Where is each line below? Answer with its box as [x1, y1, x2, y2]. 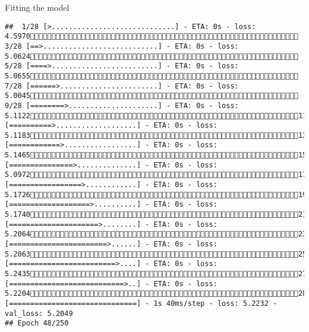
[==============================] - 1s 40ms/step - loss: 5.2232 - [5, 299, 278, 308]
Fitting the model [5, 1, 70, 13]
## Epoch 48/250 [5, 319, 69, 328]
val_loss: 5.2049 [5, 309, 73, 318]
